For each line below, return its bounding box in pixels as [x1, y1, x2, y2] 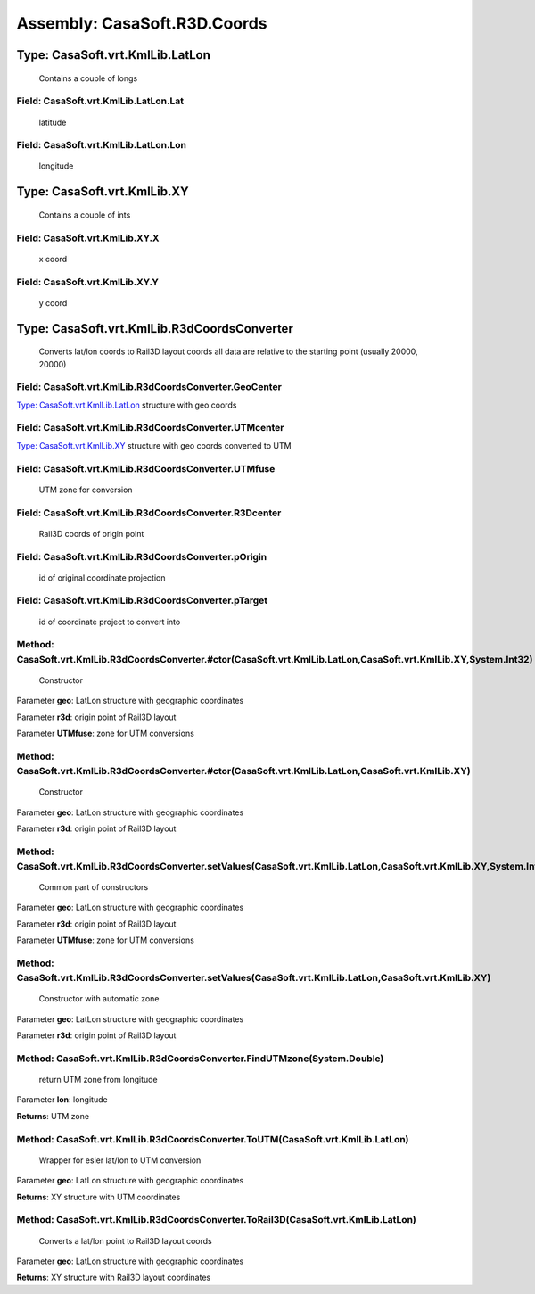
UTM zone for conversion [38, 484, 133, 495]
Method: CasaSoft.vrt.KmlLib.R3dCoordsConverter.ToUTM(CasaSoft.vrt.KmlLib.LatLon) [16, 1133, 409, 1145]
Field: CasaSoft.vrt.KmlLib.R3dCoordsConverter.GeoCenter [16, 381, 283, 393]
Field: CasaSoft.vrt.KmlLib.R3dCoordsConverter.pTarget [16, 594, 268, 606]
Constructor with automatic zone [38, 993, 160, 1004]
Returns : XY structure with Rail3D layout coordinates [16, 1272, 211, 1283]
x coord [38, 253, 67, 264]
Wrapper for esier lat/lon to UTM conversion [38, 1155, 202, 1166]
